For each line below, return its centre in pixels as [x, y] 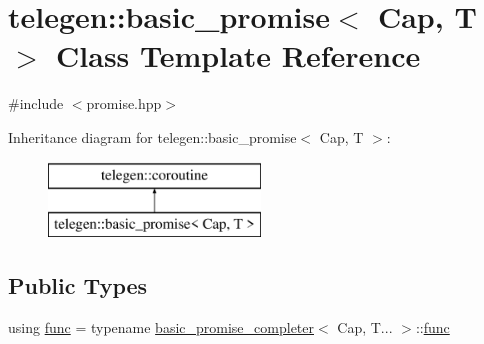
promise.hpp [124, 103]
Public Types [78, 285]
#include [36, 103]
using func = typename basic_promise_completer [161, 326]
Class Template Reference [238, 55]
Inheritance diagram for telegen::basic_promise [152, 136]
